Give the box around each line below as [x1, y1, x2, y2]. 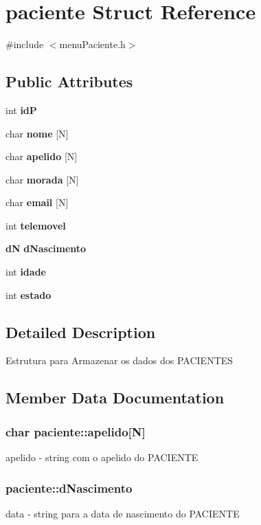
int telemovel [5, 218, 66, 232]
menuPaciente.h [59, 37, 126, 52]
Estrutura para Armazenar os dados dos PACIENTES [5, 353, 234, 368]
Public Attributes [5, 71, 133, 92]
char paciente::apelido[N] [5, 423, 146, 440]
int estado [5, 287, 52, 302]
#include [5, 37, 44, 52]
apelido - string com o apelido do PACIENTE [5, 450, 198, 465]
